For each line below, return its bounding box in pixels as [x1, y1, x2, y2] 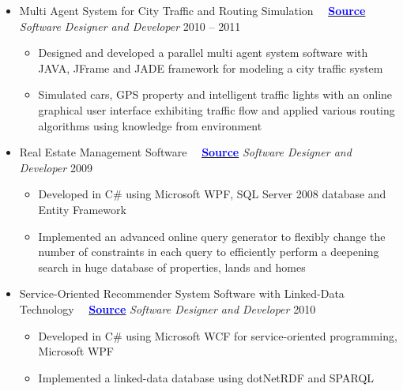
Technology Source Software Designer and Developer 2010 [19, 300, 316, 317]
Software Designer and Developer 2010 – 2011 [19, 17, 241, 34]
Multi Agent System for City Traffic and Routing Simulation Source [19, 2, 366, 18]
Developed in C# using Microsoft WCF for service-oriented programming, [38, 327, 397, 344]
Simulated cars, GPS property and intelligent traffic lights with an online [38, 86, 393, 103]
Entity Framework [38, 201, 126, 217]
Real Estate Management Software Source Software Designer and [19, 144, 352, 160]
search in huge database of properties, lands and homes [38, 258, 306, 275]
